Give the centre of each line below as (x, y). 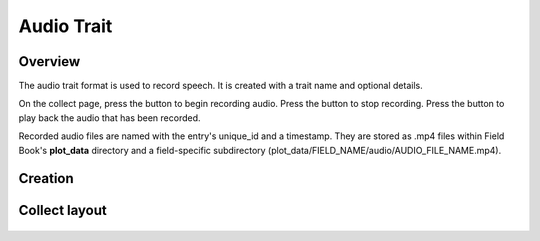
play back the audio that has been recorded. (109, 117)
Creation (46, 178)
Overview (49, 61)
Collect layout (62, 210)
